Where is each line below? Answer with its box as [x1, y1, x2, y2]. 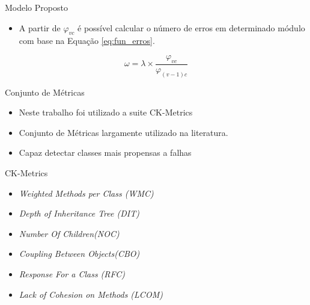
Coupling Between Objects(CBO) [19, 247, 140, 260]
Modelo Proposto [5, 1, 68, 13]
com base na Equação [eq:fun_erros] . [19, 34, 155, 47]
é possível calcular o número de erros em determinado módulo [77, 21, 305, 34]
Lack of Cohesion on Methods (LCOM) [19, 288, 163, 300]
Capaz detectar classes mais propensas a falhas [19, 146, 192, 159]
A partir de [19, 21, 61, 34]
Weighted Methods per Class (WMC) [19, 186, 154, 199]
